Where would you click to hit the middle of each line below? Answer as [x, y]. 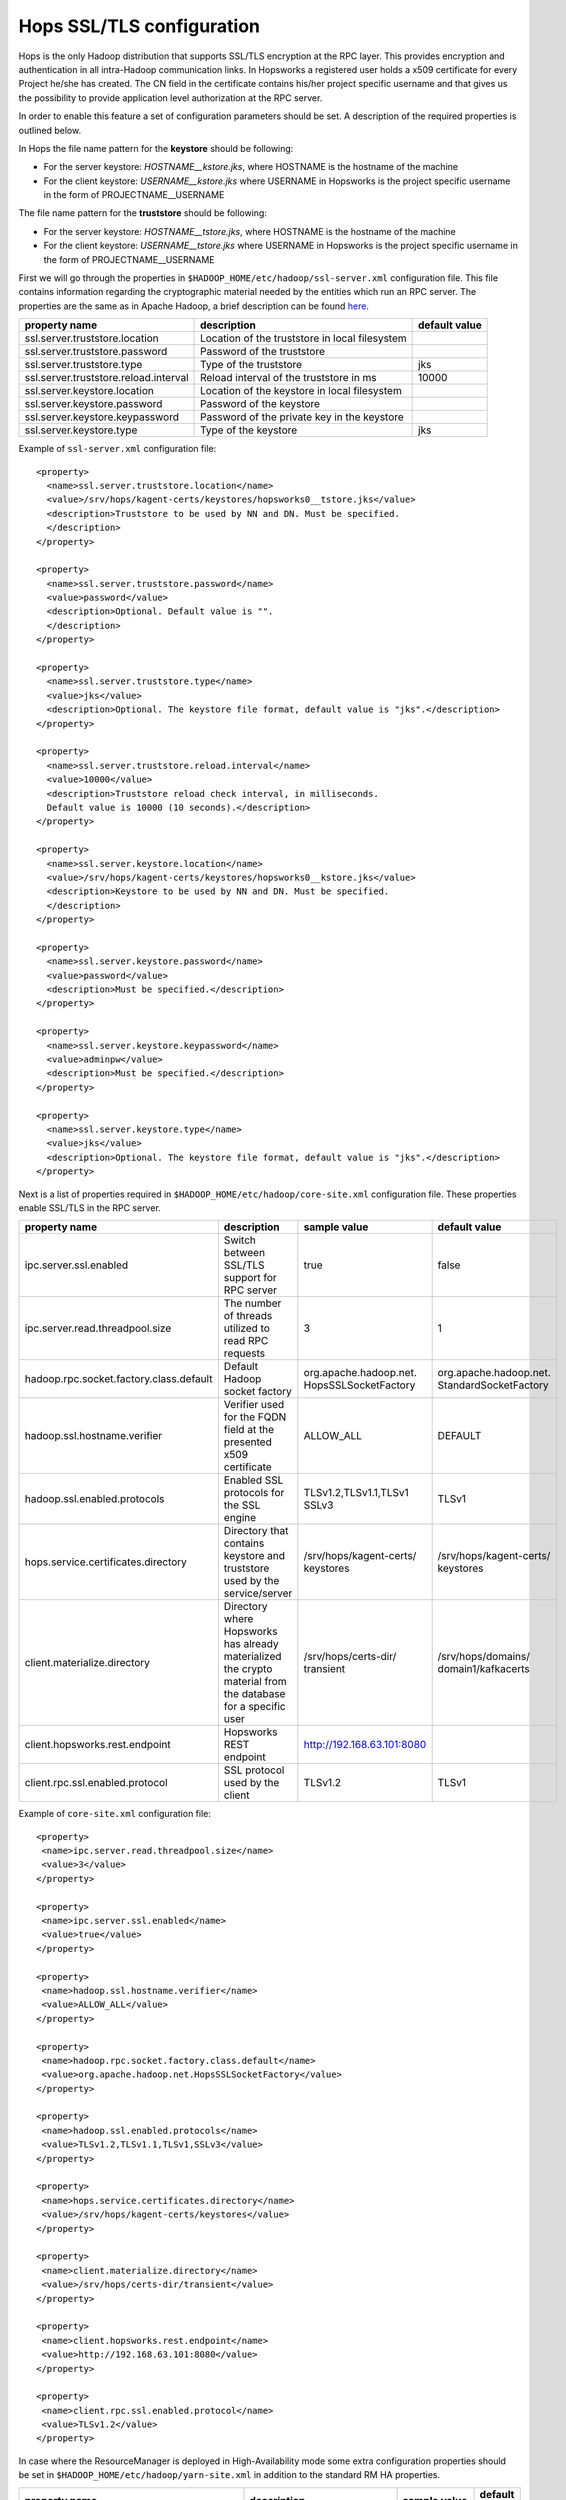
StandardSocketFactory [493, 1385]
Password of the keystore [260, 404]
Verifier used [254, 1405]
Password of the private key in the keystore [302, 417]
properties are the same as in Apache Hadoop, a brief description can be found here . [194, 306]
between [244, 1253]
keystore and [254, 1556]
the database [254, 1694]
